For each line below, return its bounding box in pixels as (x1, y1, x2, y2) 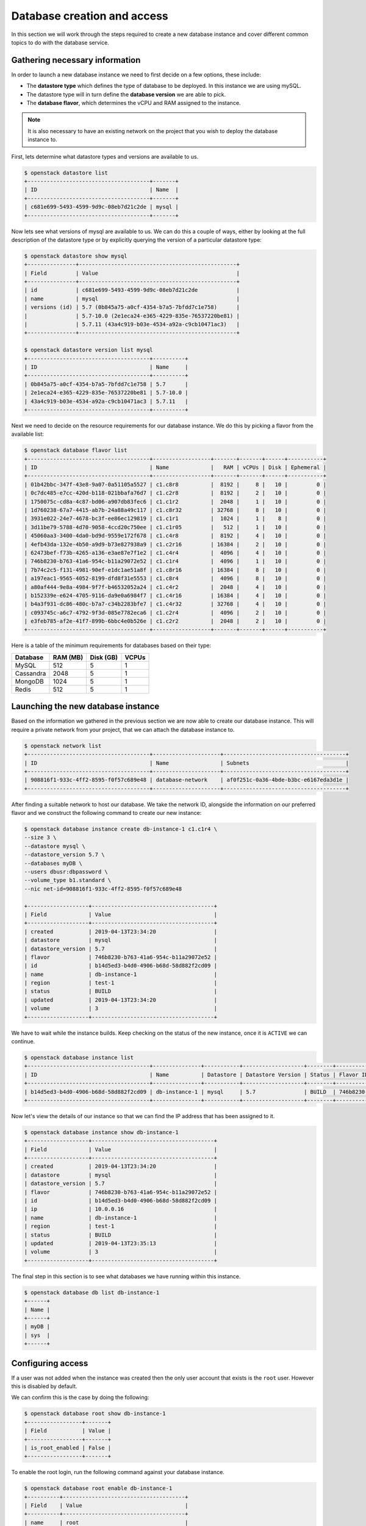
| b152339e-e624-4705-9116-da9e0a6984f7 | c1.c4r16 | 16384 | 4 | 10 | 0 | (24, 592, 326, 599)
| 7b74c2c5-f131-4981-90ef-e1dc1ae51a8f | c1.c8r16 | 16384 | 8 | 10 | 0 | (24, 566, 326, 573)
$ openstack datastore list (24, 169, 108, 176)
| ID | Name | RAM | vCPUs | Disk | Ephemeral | (24, 464, 326, 471)
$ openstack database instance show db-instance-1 (24, 1129, 179, 1135)
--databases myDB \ (24, 859, 82, 867)
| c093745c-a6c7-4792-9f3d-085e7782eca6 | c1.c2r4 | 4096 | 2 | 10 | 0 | (24, 609, 326, 616)
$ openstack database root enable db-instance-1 (24, 1485, 173, 1492)
